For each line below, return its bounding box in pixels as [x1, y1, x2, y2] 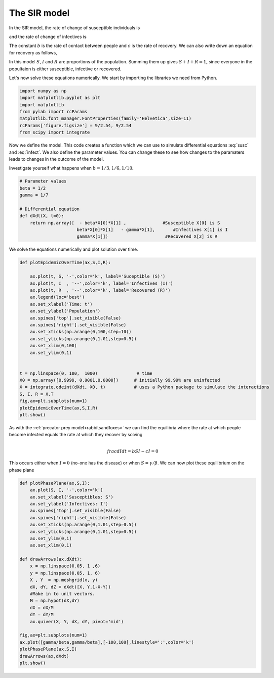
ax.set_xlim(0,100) [30, 343, 78, 349]
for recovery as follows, [9, 49, 57, 55]
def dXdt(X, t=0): [19, 213, 64, 219]
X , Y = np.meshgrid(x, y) [30, 577, 98, 583]
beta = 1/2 [19, 185, 46, 191]
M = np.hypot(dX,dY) [30, 598, 80, 603]
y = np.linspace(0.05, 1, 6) [30, 570, 101, 576]
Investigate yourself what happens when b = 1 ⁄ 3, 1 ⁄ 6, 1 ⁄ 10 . [9, 165, 134, 171]
